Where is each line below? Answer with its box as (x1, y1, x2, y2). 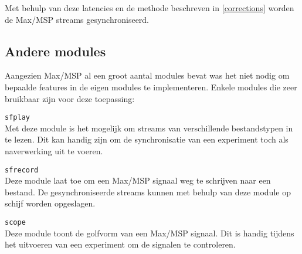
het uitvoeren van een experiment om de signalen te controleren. (5, 238, 236, 250)
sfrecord (5, 165, 39, 174)
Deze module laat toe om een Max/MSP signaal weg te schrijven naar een (5, 174, 271, 187)
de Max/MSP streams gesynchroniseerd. (5, 13, 150, 25)
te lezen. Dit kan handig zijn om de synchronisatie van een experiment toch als (5, 133, 289, 145)
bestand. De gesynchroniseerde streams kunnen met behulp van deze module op (5, 185, 291, 198)
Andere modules (5, 42, 106, 60)
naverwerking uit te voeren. (5, 145, 103, 157)
